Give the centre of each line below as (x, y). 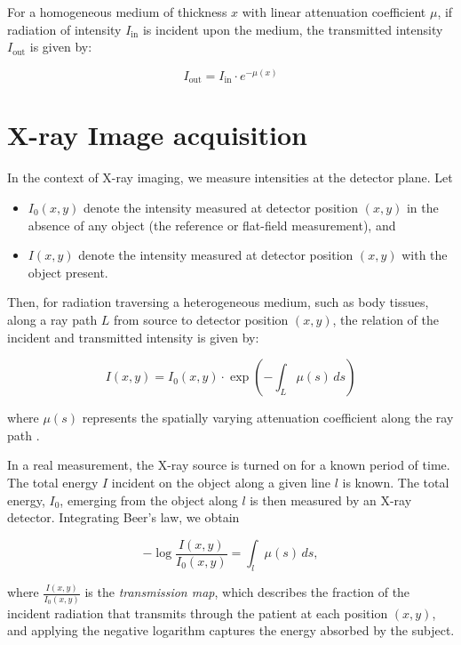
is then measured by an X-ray (331, 500)
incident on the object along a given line (221, 482)
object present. (68, 272)
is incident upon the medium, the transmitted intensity (293, 29)
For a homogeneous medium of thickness (117, 12)
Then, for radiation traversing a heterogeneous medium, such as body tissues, (218, 302)
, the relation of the (385, 319)
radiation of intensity (64, 29)
